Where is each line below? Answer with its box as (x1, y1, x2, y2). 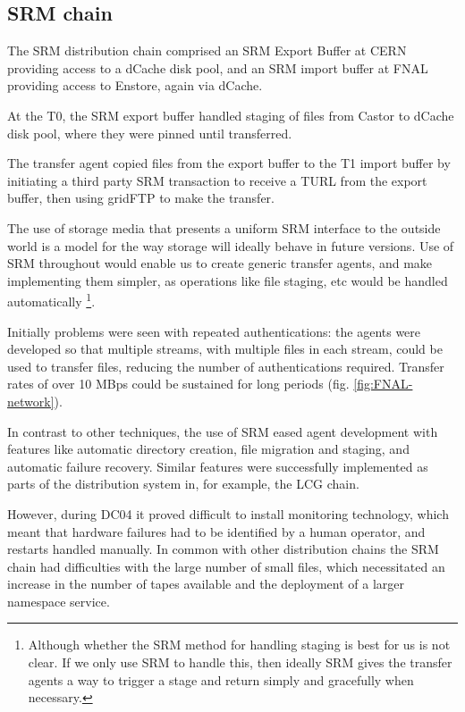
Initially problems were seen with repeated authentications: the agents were (7, 322, 421, 340)
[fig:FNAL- (353, 374, 413, 393)
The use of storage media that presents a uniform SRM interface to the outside (7, 218, 441, 237)
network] (7, 391, 55, 410)
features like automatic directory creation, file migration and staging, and (7, 440, 410, 458)
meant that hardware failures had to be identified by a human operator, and (7, 522, 426, 540)
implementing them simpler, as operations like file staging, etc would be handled (7, 271, 448, 289)
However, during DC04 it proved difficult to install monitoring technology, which (7, 504, 449, 523)
